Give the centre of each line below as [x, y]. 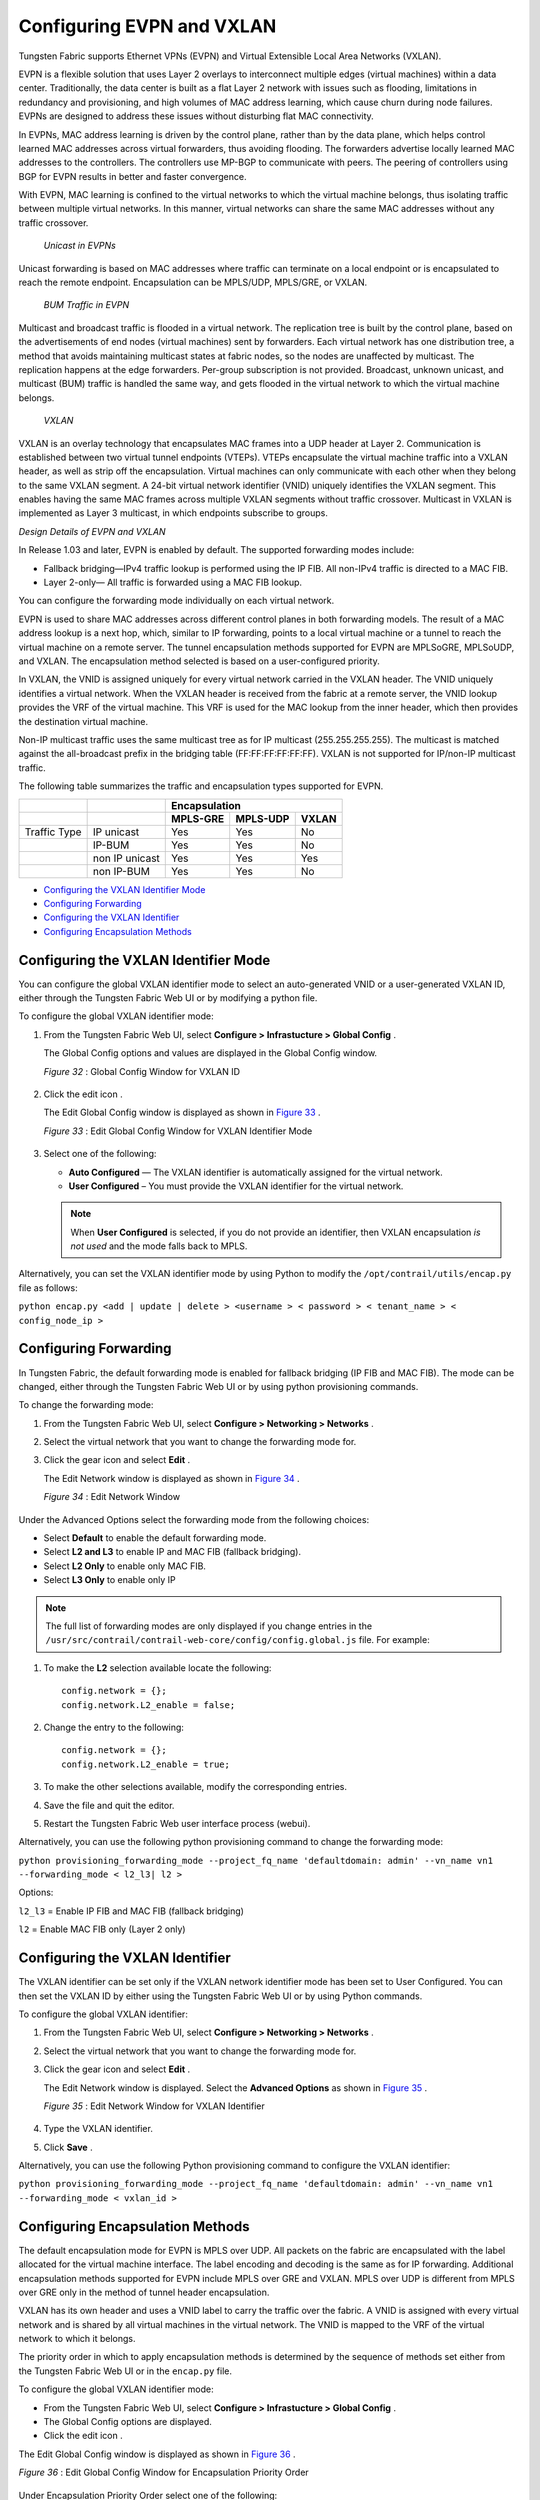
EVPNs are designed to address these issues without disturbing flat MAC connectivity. [196, 116]
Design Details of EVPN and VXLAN [92, 531]
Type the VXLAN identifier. [98, 2129]
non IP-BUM [121, 871]
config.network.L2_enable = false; [148, 1704]
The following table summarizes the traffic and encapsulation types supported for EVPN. [201, 786]
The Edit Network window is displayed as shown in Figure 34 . [171, 1478]
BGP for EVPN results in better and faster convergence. [132, 176]
